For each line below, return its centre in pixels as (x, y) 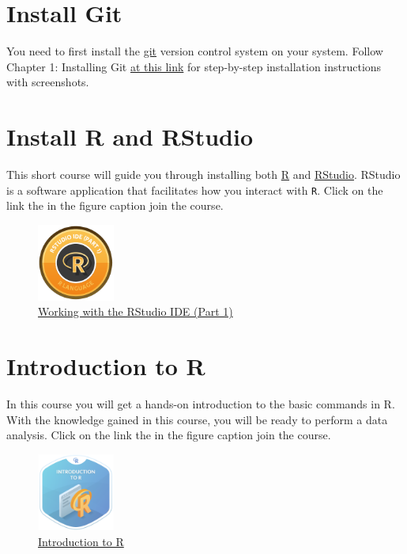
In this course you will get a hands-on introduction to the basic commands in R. (201, 404)
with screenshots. (48, 82)
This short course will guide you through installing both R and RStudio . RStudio (203, 175)
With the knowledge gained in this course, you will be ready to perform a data (197, 419)
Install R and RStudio (130, 137)
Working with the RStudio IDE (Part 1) (136, 311)
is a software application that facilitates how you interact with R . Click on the (195, 190)
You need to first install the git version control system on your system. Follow (195, 51)
